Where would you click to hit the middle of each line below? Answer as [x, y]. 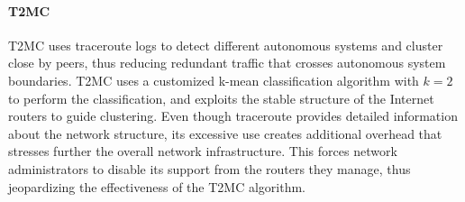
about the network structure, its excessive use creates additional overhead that [225, 133]
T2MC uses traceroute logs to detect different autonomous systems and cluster [226, 45]
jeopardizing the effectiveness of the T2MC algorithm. [157, 186]
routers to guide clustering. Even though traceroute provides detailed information [233, 116]
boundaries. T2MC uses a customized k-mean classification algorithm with [214, 80]
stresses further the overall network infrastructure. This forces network [203, 151]
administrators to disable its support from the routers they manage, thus [210, 168]
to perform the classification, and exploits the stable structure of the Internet [221, 98]
